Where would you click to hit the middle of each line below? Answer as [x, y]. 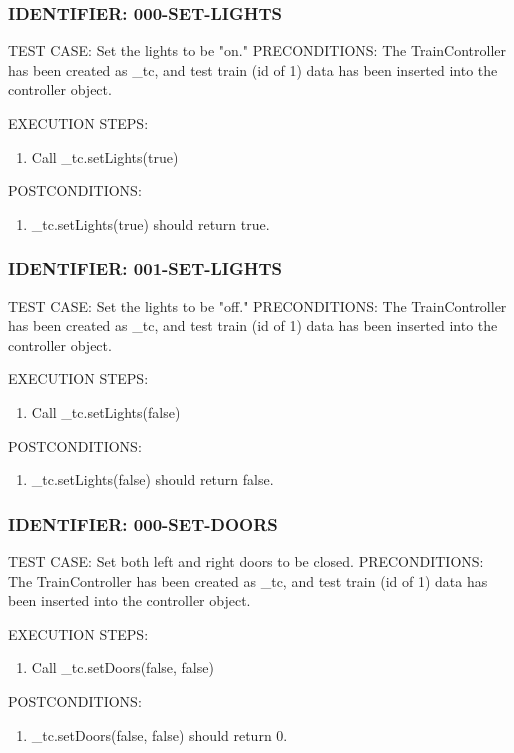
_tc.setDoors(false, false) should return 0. [159, 734]
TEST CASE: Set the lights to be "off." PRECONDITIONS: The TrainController [257, 305]
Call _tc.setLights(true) [105, 156]
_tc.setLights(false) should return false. [152, 479]
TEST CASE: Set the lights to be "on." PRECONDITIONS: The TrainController [257, 50]
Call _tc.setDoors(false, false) [122, 667]
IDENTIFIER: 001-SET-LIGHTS [145, 268]
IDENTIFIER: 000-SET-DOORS [143, 523]
